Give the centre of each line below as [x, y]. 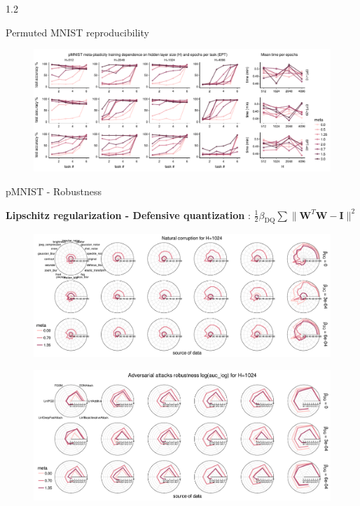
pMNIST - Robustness [54, 191]
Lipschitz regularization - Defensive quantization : [128, 215]
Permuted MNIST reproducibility [77, 32]
